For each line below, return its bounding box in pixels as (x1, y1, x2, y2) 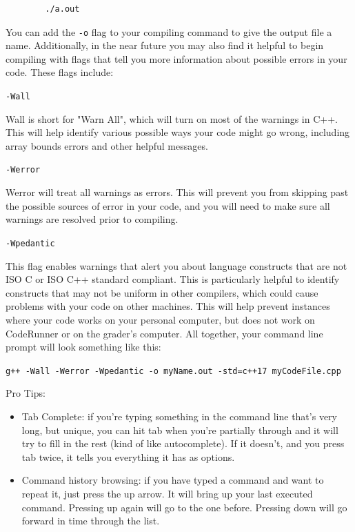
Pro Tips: (6, 386, 45, 400)
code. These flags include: (6, 65, 114, 79)
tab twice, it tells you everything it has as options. (21, 449, 235, 464)
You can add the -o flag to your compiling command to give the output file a (6, 24, 332, 39)
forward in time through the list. (21, 513, 160, 528)
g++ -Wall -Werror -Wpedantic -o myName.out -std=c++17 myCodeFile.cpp (6, 366, 341, 376)
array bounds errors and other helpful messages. (6, 138, 208, 152)
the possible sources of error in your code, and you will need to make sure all (6, 198, 330, 213)
